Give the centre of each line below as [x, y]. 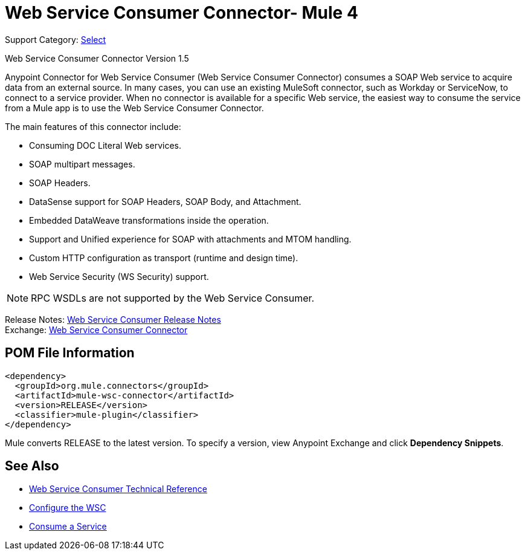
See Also [32, 466]
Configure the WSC [68, 508]
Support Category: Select [56, 39]
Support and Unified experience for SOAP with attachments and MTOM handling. [190, 239]
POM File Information [70, 353]
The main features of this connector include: [93, 126]
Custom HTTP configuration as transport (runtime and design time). [164, 258]
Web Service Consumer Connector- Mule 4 [182, 13]
